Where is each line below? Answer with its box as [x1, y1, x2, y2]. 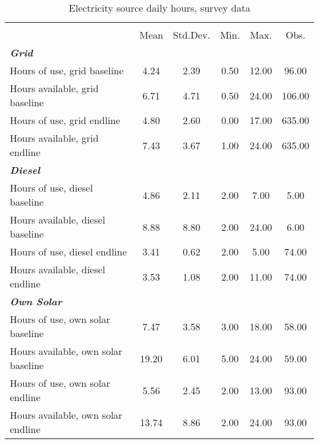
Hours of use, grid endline [10, 113, 120, 127]
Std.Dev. [172, 28, 210, 42]
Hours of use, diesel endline [10, 244, 127, 259]
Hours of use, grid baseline [10, 63, 124, 77]
